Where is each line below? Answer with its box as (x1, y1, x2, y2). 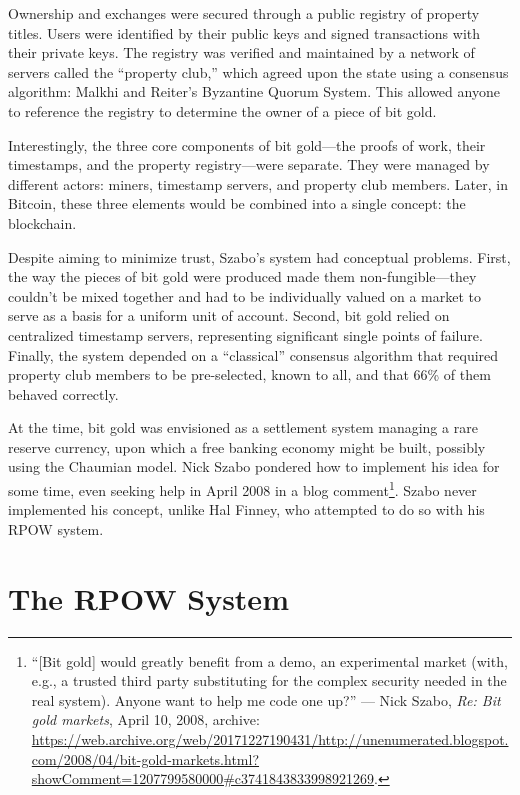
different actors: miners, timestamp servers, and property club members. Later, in (8, 173, 508, 194)
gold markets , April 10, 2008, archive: (31, 709, 260, 730)
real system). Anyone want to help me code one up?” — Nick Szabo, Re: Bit (31, 689, 501, 710)
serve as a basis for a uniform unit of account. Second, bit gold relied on (8, 305, 450, 326)
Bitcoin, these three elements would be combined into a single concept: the (8, 193, 466, 214)
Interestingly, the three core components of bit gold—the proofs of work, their (8, 134, 486, 155)
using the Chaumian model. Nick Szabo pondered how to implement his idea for (8, 456, 500, 477)
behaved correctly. (8, 383, 119, 404)
